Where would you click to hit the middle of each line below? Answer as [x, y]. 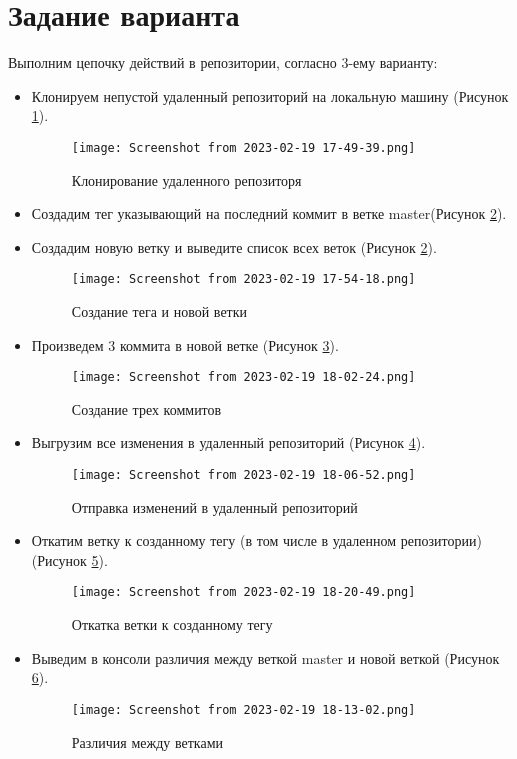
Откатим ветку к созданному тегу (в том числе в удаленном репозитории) [256, 540]
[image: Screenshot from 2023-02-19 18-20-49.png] [243, 592]
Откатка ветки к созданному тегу [172, 624]
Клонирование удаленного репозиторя [186, 179]
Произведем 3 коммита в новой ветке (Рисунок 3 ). [185, 344]
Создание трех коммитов [146, 408]
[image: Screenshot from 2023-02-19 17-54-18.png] [243, 279]
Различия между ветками [147, 741]
